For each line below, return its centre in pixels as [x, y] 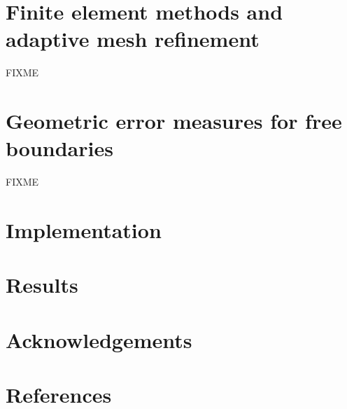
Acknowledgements [99, 339]
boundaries [59, 148]
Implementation [84, 230]
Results [42, 285]
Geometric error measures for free [174, 121]
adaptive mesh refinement [133, 39]
